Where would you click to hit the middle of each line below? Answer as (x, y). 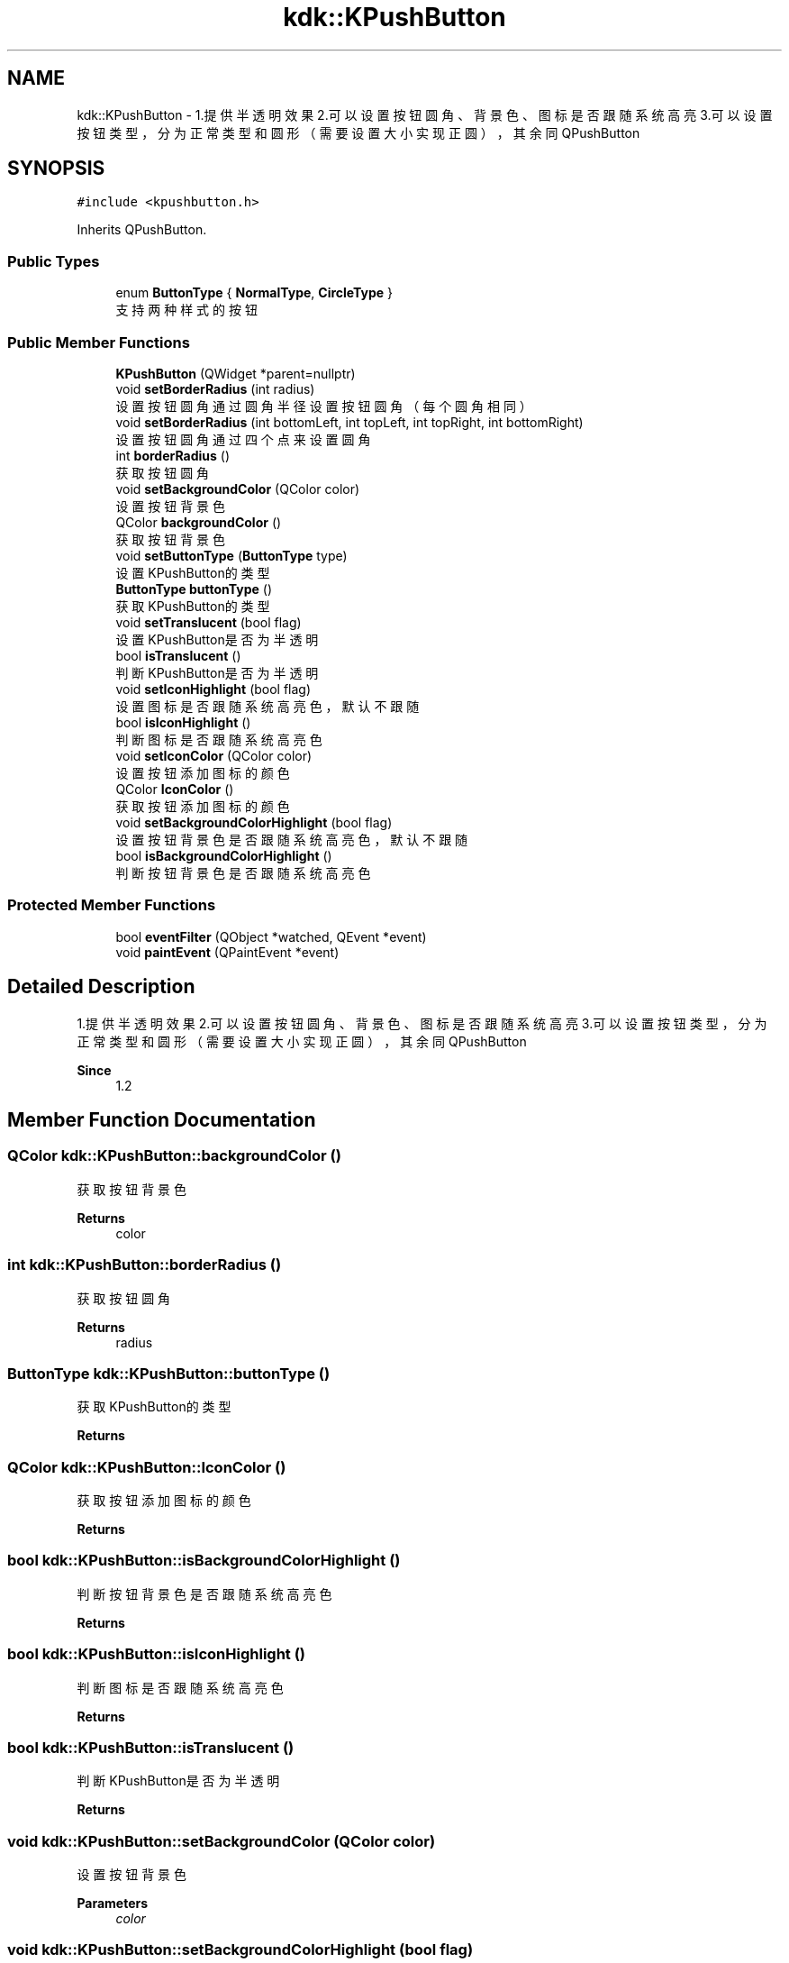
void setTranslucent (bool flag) (209, 622)
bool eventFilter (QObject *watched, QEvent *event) (271, 936)
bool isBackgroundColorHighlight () (224, 855)
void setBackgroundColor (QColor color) (238, 488)
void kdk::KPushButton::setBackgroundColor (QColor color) (222, 1841)
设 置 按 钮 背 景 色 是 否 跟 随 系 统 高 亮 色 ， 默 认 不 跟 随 (292, 839)
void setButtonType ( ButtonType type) (231, 555)
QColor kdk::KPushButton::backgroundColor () (174, 1156)
